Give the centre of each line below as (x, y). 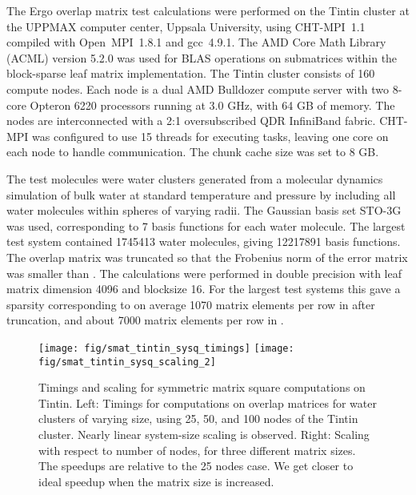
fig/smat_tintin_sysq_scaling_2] (127, 362)
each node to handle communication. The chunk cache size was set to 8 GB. (193, 152)
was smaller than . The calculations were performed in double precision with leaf (204, 273)
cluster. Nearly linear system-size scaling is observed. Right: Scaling (204, 434)
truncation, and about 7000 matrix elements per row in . (145, 320)
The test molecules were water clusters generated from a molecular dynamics (195, 178)
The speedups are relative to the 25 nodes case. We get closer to (196, 466)
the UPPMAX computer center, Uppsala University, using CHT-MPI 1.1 (186, 26)
